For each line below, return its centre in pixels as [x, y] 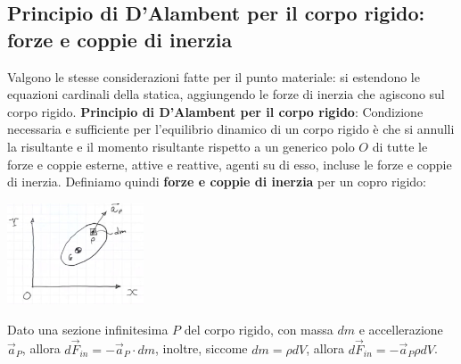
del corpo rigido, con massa [259, 329]
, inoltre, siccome [202, 348]
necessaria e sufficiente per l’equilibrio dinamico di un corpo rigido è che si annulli [231, 129]
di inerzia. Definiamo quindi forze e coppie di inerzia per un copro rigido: [217, 182]
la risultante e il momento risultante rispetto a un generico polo [181, 146]
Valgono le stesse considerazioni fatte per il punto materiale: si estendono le [214, 76]
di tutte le [400, 146]
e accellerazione [401, 329]
